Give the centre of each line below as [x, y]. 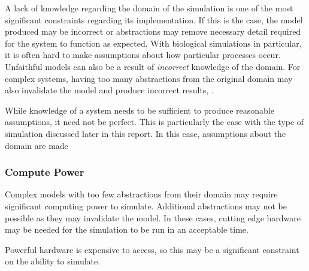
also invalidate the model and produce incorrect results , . [109, 90]
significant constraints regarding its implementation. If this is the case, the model [154, 19]
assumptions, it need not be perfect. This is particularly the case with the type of [154, 122]
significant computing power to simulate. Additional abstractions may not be [146, 205]
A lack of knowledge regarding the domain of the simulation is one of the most [149, 8]
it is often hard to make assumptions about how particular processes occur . [143, 55]
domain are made [37, 145]
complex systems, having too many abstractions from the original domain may [149, 78]
